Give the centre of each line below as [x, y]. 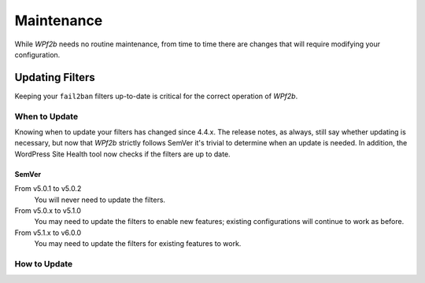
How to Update [44, 263]
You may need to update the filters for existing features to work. [138, 244]
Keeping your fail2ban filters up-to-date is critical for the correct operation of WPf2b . [156, 96]
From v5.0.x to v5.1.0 [48, 210]
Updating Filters [55, 77]
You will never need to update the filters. [100, 200]
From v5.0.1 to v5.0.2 [48, 189]
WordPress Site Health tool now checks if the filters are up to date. [123, 154]
